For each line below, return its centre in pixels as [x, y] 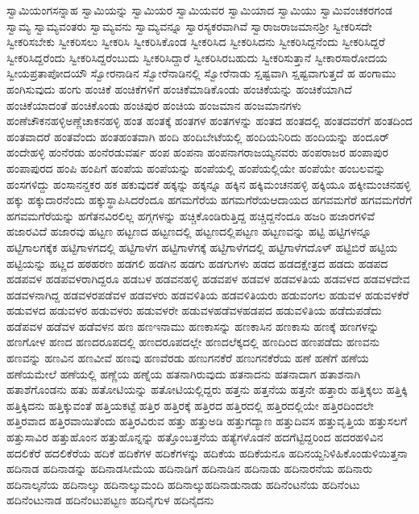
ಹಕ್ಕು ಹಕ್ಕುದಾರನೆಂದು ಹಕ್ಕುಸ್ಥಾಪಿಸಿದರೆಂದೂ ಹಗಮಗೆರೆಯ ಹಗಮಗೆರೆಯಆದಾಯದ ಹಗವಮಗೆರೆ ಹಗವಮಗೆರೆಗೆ [209, 200]
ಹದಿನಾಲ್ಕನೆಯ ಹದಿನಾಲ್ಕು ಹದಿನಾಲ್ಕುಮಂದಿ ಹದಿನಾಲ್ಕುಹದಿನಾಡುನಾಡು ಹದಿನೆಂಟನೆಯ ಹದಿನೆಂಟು [183, 484]
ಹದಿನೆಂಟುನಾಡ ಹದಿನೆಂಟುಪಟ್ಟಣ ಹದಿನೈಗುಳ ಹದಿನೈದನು [110, 500]
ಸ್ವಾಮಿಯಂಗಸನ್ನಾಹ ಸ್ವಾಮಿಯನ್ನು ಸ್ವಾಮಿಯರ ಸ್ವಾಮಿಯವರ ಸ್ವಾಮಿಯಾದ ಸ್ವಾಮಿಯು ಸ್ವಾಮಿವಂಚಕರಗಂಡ [199, 10]
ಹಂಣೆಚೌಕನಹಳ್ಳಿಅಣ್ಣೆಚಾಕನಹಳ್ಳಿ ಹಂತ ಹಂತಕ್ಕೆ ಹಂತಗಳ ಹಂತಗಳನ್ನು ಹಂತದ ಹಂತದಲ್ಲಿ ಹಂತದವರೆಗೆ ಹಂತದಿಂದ [209, 121]
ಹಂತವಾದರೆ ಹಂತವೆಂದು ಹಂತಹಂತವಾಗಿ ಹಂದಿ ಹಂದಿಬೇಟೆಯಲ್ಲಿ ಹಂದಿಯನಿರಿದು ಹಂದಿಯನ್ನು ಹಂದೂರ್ [198, 136]
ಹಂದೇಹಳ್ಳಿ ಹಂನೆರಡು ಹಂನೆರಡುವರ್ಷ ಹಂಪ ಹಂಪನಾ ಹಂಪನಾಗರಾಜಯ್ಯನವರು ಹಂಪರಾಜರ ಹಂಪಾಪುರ [197, 152]
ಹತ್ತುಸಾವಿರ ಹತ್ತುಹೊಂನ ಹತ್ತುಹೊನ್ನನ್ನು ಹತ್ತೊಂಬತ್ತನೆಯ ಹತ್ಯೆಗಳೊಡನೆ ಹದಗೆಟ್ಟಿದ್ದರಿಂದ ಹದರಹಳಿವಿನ [195, 437]
